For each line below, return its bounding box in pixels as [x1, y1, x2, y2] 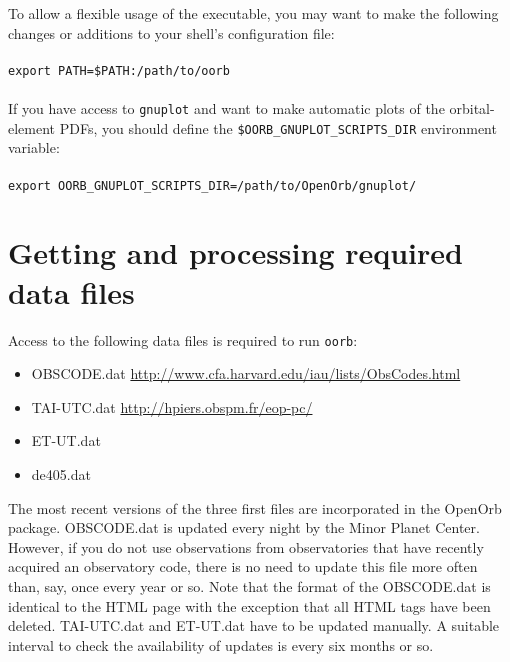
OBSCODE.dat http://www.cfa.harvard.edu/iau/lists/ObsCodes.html [31, 363, 461, 384]
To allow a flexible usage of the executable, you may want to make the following [8, 3, 499, 23]
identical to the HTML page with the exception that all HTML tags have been [8, 595, 491, 616]
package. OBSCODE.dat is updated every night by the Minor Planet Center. [8, 517, 480, 538]
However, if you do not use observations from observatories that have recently [8, 536, 484, 557]
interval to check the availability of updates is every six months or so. [8, 634, 434, 655]
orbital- [449, 98, 495, 119]
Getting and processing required [8, 232, 463, 273]
